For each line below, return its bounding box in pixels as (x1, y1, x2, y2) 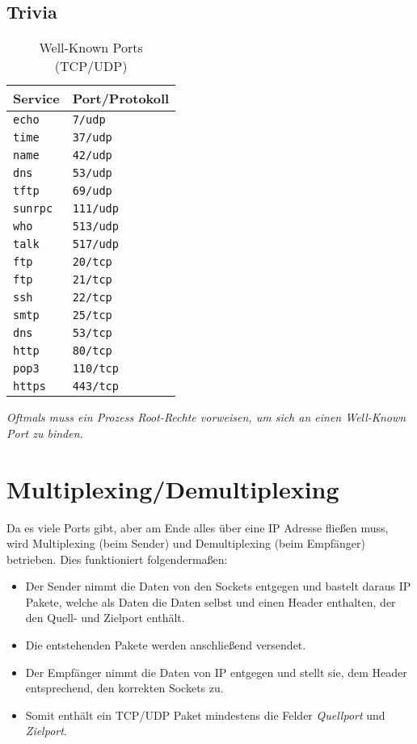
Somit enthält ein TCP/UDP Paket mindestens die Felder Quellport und (25, 706, 385, 723)
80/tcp (72, 344, 112, 358)
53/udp (72, 166, 112, 180)
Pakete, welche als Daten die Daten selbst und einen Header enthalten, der (25, 593, 396, 610)
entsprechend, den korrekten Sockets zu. (25, 679, 224, 696)
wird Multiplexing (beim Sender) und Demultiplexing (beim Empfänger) (6, 535, 365, 552)
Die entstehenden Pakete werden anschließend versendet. (25, 637, 306, 654)
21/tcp (72, 273, 112, 287)
